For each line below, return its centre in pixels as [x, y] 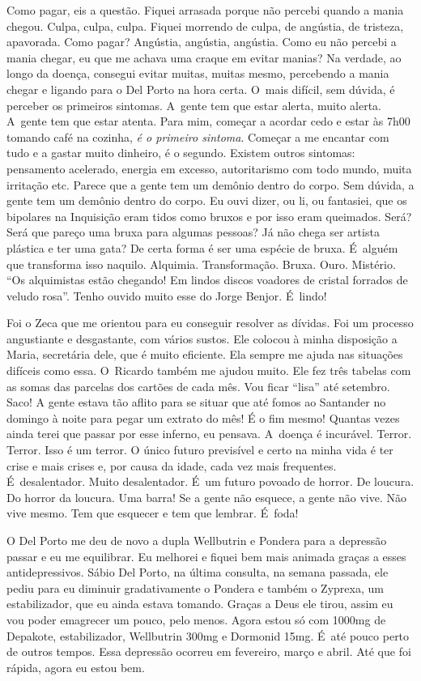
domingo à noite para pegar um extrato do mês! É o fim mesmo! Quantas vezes [203, 417]
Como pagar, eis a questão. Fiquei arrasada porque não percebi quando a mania [205, 10]
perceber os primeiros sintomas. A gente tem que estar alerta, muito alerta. [194, 105]
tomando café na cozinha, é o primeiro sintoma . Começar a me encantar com [198, 136]
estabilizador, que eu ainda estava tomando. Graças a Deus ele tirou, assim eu [200, 604]
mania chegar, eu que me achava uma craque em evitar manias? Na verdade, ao [204, 57]
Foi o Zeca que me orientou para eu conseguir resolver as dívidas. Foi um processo [210, 323]
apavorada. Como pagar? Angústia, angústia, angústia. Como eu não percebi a [202, 42]
